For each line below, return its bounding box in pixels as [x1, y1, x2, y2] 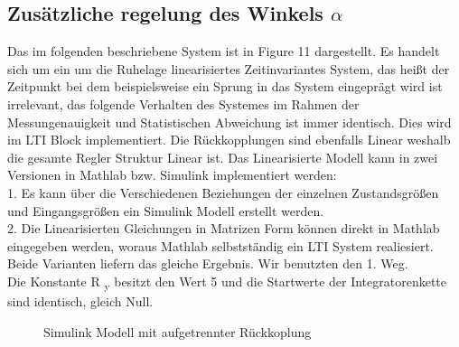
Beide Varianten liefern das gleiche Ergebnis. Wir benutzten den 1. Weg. [7, 254, 408, 273]
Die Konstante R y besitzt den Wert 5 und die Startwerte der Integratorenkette [7, 271, 447, 293]
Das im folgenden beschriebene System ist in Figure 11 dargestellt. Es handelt [7, 42, 440, 61]
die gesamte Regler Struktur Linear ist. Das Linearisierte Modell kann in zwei [7, 147, 438, 166]
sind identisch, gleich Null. [7, 292, 154, 311]
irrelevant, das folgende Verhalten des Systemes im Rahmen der [7, 94, 360, 113]
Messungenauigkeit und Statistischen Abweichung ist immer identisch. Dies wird [7, 112, 452, 131]
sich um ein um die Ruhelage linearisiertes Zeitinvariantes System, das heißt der [7, 59, 450, 78]
